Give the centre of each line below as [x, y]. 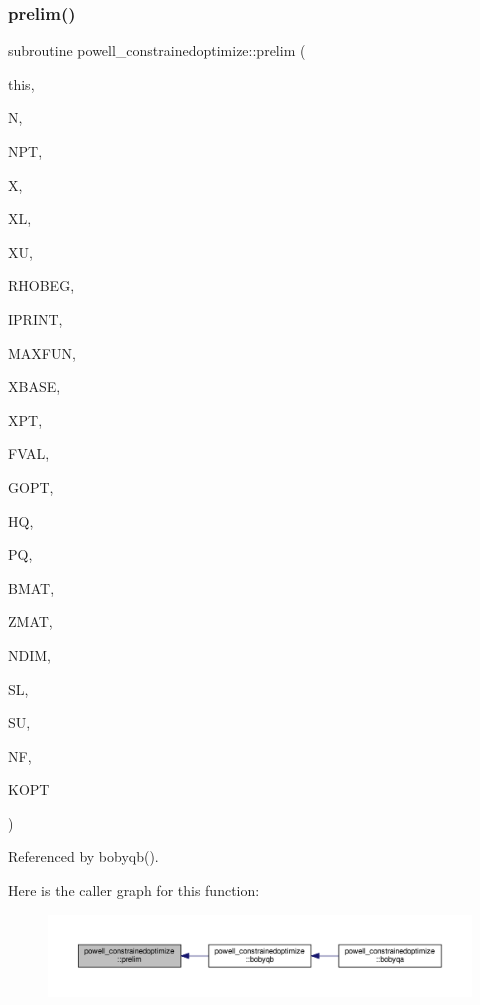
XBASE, [34, 386]
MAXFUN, [42, 352]
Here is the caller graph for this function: [134, 890]
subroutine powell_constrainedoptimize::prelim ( [157, 50]
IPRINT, [35, 318]
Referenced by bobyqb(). [83, 856]
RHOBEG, [41, 285]
